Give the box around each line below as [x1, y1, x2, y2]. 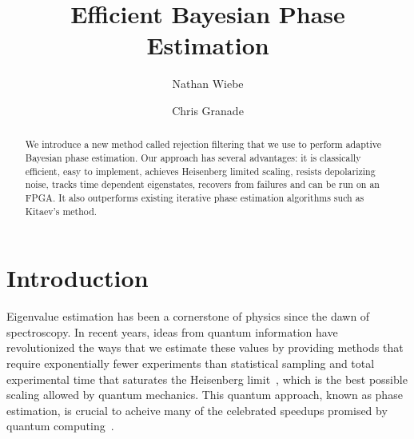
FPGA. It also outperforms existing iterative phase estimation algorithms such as [25, 190, 364, 204]
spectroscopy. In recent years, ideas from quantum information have [6, 323, 338, 340]
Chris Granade [172, 102, 244, 118]
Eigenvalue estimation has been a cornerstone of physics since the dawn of [6, 308, 370, 325]
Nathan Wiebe [172, 75, 244, 92]
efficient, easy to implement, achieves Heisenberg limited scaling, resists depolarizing [25, 164, 376, 178]
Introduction [6, 261, 149, 294]
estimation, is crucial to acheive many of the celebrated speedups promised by [6, 401, 388, 418]
